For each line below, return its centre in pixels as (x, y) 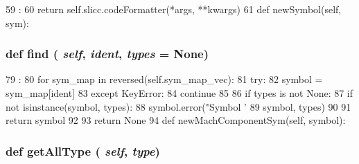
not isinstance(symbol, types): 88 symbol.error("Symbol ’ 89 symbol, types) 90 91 (178, 106)
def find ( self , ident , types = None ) (107, 54)
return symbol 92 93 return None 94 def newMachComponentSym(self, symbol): (176, 120)
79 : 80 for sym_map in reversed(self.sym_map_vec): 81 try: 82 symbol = (164, 79)
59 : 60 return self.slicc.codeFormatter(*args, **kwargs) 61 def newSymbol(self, (174, 9)
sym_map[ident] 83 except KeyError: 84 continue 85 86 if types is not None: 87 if (179, 93)
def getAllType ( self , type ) (83, 151)
